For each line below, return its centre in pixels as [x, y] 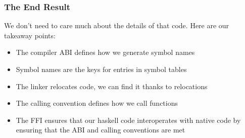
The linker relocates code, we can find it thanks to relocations [112, 86]
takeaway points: [30, 35]
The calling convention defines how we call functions [97, 103]
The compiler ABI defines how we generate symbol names [105, 52]
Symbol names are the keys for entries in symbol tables [101, 69]
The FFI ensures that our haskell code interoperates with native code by [128, 120]
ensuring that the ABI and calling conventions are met [101, 130]
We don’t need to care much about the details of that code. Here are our [117, 25]
